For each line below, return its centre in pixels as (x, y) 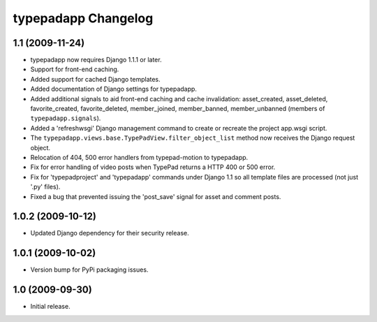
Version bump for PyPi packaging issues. (89, 270)
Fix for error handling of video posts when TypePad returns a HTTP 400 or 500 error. (153, 167)
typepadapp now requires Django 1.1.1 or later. (96, 60)
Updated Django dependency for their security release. (110, 233)
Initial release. (50, 307)
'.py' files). (45, 187)
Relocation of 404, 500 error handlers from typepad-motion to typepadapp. (139, 157)
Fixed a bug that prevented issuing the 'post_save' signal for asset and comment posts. (156, 196)
